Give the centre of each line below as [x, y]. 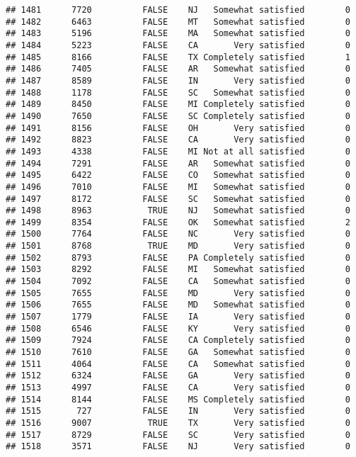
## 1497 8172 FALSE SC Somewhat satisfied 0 [178, 199]
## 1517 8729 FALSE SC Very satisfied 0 [178, 435]
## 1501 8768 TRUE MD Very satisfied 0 [178, 246]
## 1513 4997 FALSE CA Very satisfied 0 [178, 388]
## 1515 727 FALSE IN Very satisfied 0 [178, 411]
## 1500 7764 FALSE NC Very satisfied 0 [178, 234]
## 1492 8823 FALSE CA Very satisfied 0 [178, 140]
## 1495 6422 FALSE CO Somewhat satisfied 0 [178, 175]
